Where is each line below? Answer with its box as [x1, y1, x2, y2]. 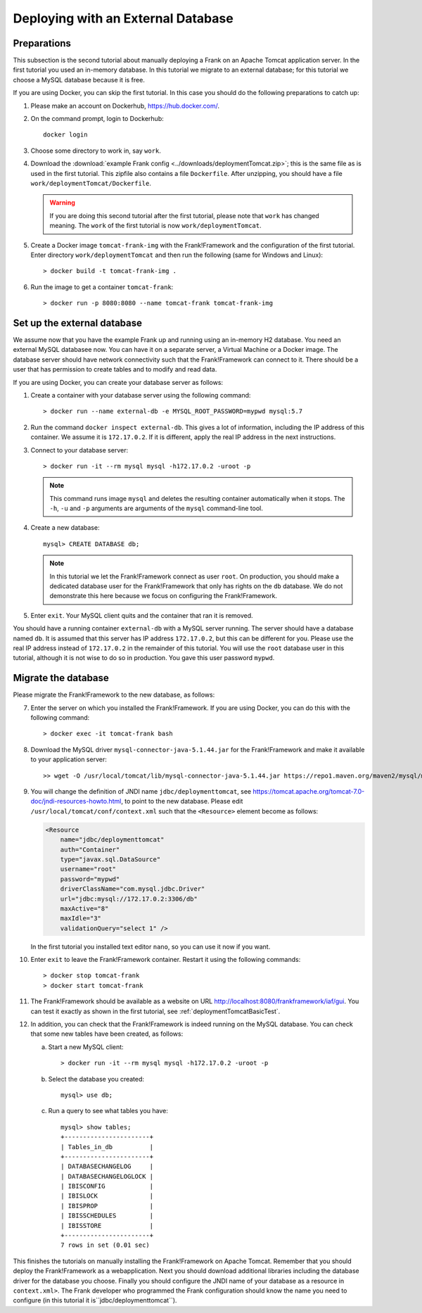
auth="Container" [60, 845, 120, 854]
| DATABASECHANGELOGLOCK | [60, 1172, 154, 1180]
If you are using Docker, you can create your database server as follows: [13, 378, 224, 386]
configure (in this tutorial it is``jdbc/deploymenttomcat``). [13, 1296, 177, 1305]
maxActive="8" [60, 904, 109, 913]
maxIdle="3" [60, 915, 102, 922]
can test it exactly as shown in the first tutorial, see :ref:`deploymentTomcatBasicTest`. [30, 1007, 281, 1015]
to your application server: [30, 755, 107, 763]
